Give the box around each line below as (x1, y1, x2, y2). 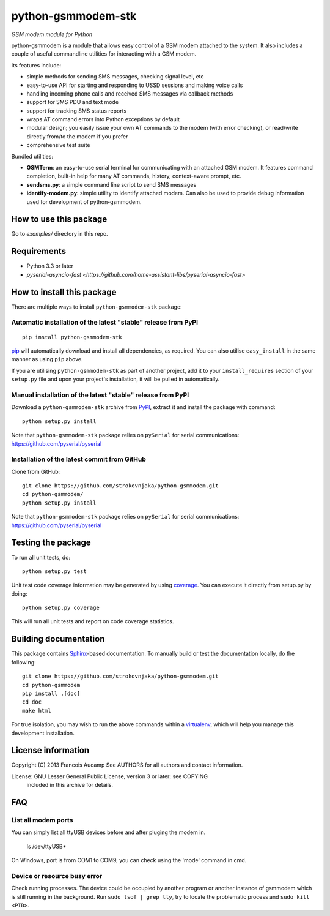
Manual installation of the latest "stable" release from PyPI (11, 391, 189, 399)
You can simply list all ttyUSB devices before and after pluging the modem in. (11, 828, 206, 836)
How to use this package (11, 214, 108, 225)
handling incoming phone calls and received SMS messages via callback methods (26, 89, 233, 97)
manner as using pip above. (11, 356, 83, 363)
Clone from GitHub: (11, 468, 61, 475)
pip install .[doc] (22, 689, 81, 697)
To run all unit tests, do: (11, 554, 70, 561)
